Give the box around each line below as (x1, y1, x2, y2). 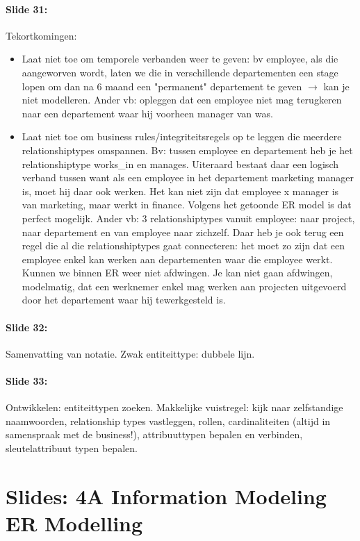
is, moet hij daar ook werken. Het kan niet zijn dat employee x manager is (22, 183, 339, 198)
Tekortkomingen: (6, 28, 77, 42)
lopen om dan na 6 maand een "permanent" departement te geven (22, 78, 302, 93)
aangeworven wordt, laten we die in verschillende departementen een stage (22, 65, 338, 79)
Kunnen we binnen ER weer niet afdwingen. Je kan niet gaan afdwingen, (22, 265, 333, 280)
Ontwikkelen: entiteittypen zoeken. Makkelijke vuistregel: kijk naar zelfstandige (6, 400, 343, 415)
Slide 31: (6, 1, 48, 16)
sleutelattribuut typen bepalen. (6, 441, 138, 456)
